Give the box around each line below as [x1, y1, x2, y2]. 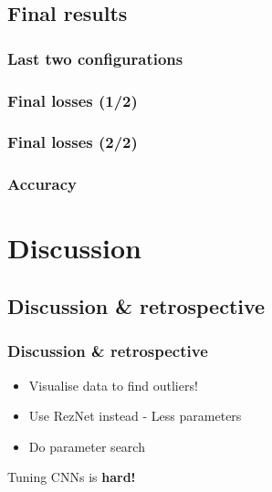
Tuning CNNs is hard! [7, 467, 136, 487]
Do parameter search [28, 436, 145, 455]
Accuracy [7, 173, 78, 195]
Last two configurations [7, 47, 183, 69]
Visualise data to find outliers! [28, 375, 198, 394]
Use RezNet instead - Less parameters [28, 406, 242, 425]
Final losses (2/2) [7, 131, 138, 153]
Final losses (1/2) [7, 89, 138, 111]
